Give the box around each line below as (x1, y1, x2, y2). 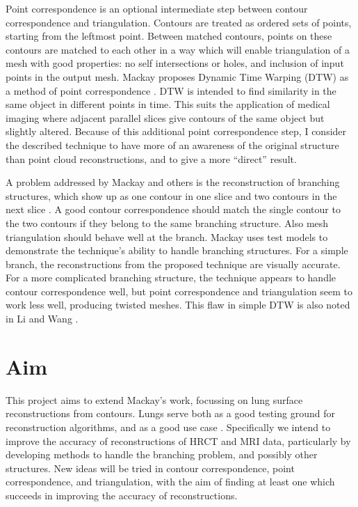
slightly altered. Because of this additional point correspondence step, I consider (6, 124, 347, 139)
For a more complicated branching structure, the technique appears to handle (6, 270, 336, 285)
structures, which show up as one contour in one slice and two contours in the (6, 188, 337, 203)
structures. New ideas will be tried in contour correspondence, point (6, 460, 295, 475)
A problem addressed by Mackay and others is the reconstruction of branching (6, 175, 340, 189)
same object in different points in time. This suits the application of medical (6, 97, 330, 111)
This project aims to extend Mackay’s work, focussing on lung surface (6, 392, 303, 407)
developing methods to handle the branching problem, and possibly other (6, 447, 318, 462)
